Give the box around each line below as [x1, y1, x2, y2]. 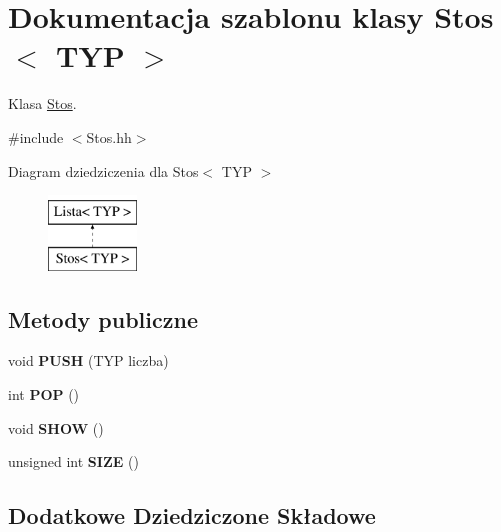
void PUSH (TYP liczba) [8, 350, 169, 371]
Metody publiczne [8, 303, 198, 334]
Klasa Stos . [8, 93, 77, 114]
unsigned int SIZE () [8, 451, 139, 472]
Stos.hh [86, 126, 132, 147]
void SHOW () [8, 417, 104, 438]
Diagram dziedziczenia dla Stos [8, 160, 199, 181]
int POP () [8, 384, 80, 405]
